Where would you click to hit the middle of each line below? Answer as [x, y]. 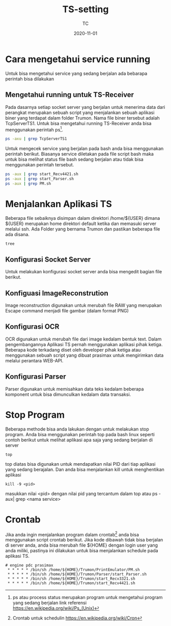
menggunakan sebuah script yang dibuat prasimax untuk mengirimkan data [84, 355]
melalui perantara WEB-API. [34, 360]
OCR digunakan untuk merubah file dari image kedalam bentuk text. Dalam [83, 339]
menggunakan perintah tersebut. [40, 165]
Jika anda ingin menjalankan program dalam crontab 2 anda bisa [72, 534]
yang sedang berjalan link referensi [50, 603]
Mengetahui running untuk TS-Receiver [69, 95]
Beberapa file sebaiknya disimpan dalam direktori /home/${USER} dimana [83, 218]
